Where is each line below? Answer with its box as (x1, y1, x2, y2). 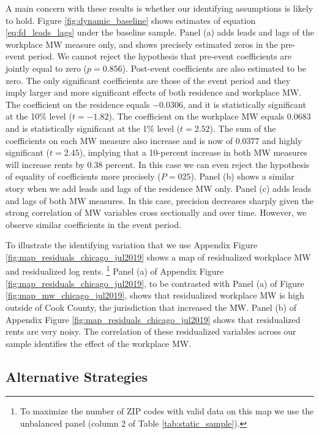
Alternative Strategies (6, 367, 148, 386)
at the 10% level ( (6, 110, 72, 123)
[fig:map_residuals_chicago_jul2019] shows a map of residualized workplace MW (6, 250, 311, 263)
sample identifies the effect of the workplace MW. (6, 337, 192, 349)
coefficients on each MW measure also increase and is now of (6, 134, 233, 147)
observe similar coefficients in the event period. (6, 218, 181, 230)
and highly (262, 134, 302, 147)
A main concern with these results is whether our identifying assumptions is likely (6, 2, 313, 14)
